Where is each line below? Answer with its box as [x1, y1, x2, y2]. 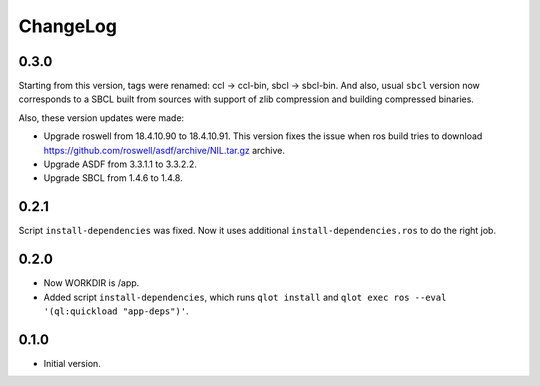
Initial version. [43, 357, 102, 369]
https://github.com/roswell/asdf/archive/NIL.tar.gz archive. [43, 144, 285, 156]
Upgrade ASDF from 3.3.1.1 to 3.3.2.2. [43, 158, 197, 170]
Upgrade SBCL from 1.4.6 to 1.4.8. [43, 172, 184, 184]
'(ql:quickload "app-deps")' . [43, 305, 189, 317]
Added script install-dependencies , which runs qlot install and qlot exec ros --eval [43, 291, 447, 303]
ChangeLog [18, 15, 117, 37]
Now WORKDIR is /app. [43, 277, 140, 289]
